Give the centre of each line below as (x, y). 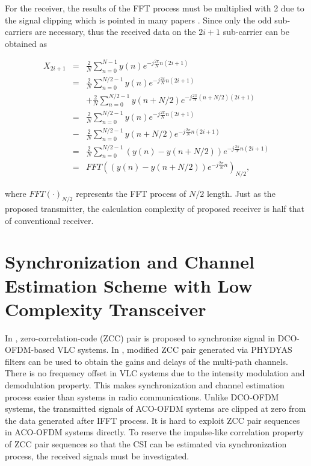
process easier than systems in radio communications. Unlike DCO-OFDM (142, 396)
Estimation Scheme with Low (129, 285)
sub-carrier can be (256, 32)
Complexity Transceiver (106, 309)
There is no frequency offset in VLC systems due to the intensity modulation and (155, 373)
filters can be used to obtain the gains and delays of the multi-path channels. (146, 361)
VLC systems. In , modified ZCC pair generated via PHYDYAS (175, 349)
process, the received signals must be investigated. (97, 455)
